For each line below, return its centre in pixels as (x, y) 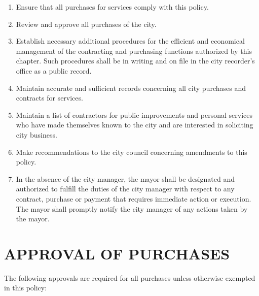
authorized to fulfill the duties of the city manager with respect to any (125, 189)
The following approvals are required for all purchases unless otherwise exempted (130, 277)
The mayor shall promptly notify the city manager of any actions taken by (132, 208)
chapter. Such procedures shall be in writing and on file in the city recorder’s (135, 61)
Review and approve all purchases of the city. (86, 24)
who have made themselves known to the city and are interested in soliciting (135, 125)
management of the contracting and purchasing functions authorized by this (134, 51)
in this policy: (26, 288)
